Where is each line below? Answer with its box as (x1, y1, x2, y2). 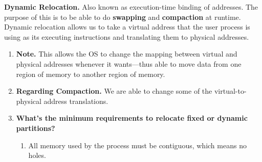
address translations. (43, 95, 108, 106)
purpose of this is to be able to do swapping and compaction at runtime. (4, 11, 241, 22)
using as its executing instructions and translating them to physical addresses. (4, 31, 249, 42)
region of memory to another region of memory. (16, 68, 165, 79)
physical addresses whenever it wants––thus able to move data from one (16, 58, 242, 69)
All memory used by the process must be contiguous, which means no (28, 140, 247, 150)
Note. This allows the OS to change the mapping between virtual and (16, 48, 237, 59)
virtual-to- (214, 86, 247, 96)
